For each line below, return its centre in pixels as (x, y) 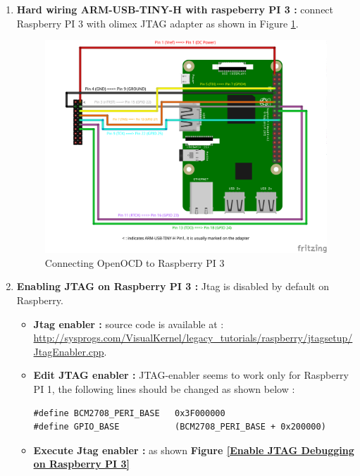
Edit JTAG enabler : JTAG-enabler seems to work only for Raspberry (191, 375)
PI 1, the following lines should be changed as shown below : (164, 389)
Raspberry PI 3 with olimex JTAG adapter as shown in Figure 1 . (157, 23)
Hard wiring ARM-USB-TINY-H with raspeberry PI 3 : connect (175, 9)
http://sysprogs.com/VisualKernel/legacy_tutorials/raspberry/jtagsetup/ (193, 338)
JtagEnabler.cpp (69, 351)
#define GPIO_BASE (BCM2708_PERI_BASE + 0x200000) (180, 427)
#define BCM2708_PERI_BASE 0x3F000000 (129, 413)
